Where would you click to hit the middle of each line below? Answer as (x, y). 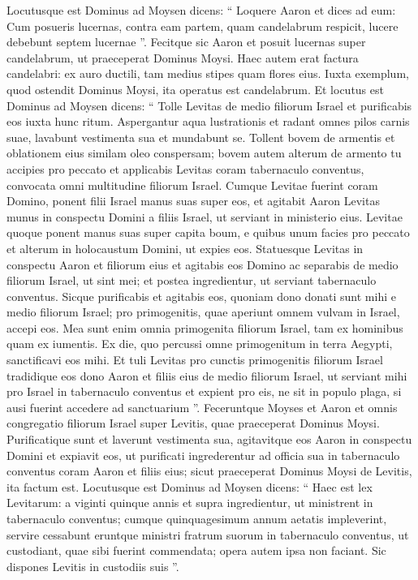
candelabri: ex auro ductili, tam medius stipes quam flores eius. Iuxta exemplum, (208, 73)
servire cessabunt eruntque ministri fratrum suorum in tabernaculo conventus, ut (208, 534)
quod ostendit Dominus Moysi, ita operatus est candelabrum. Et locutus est (195, 89)
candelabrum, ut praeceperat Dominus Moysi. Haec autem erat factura (183, 57)
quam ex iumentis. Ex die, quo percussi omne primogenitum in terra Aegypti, (200, 344)
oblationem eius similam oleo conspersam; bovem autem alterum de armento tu (204, 153)
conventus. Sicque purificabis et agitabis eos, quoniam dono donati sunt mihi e (201, 296)
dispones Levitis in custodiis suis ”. (93, 566)
